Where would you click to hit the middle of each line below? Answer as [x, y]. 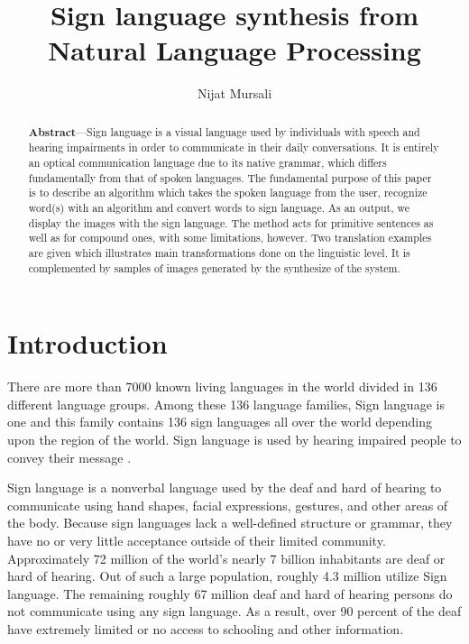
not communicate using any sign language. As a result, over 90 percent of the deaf [234, 611]
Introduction [87, 343]
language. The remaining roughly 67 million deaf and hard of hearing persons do [230, 593]
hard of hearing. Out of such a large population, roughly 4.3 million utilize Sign [227, 576]
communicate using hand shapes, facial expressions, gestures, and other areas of [228, 505]
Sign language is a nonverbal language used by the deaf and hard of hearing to [225, 488]
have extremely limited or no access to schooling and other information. [206, 628]
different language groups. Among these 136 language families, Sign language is [226, 404]
